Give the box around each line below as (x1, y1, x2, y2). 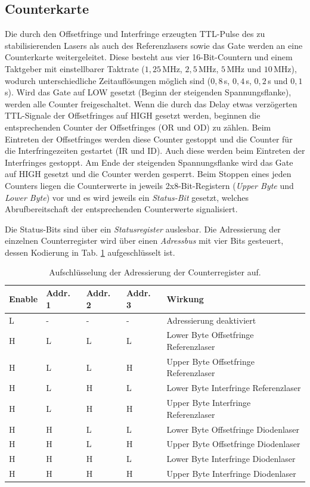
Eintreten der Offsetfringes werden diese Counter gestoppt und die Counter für (5, 132, 293, 145)
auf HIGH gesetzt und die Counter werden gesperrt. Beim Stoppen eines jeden (5, 167, 292, 180)
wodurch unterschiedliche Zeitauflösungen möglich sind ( (5, 74, 211, 86)
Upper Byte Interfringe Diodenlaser (166, 467, 296, 480)
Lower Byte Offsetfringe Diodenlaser (166, 423, 300, 435)
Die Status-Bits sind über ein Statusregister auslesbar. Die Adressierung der (5, 222, 281, 235)
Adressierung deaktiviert (166, 314, 256, 326)
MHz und (227, 62, 261, 75)
